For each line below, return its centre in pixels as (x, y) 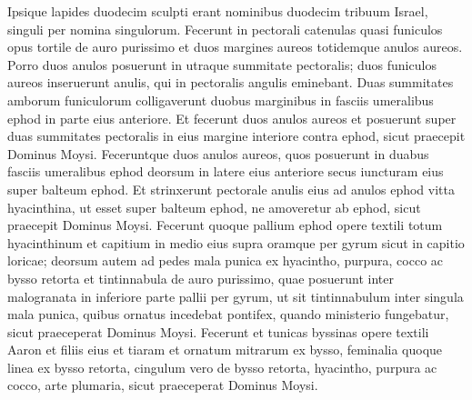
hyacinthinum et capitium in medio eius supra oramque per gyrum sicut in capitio (236, 242)
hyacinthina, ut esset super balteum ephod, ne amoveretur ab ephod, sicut (214, 207)
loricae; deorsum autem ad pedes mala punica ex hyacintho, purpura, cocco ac (226, 260)
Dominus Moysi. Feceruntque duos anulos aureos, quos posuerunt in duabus (218, 153)
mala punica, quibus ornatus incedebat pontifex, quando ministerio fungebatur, (228, 314)
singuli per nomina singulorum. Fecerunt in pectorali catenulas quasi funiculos (225, 29)
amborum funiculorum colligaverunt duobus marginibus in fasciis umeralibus (221, 100)
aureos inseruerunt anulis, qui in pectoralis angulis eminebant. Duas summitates (231, 82)
